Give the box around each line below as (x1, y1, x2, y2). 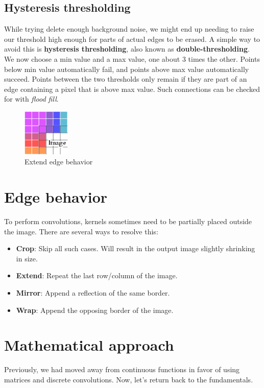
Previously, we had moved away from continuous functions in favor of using (4, 364, 240, 375)
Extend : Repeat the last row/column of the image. (16, 270, 178, 281)
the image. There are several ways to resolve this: (4, 226, 158, 236)
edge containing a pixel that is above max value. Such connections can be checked (4, 83, 260, 94)
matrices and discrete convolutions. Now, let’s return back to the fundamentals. (4, 374, 253, 384)
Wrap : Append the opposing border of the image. (16, 304, 174, 315)
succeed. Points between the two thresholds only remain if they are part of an (4, 74, 247, 84)
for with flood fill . (4, 93, 59, 104)
